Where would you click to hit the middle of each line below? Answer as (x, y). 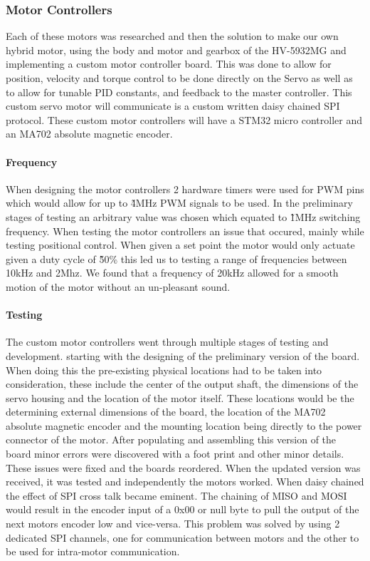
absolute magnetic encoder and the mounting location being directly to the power (184, 425)
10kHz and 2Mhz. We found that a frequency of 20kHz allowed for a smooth (172, 273)
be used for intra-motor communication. (93, 551)
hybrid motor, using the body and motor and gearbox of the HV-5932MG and (176, 50)
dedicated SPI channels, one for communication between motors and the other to (183, 537)
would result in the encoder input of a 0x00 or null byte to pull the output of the (183, 509)
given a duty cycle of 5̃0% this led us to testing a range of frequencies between (176, 258)
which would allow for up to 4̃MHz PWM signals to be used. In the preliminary (179, 203)
